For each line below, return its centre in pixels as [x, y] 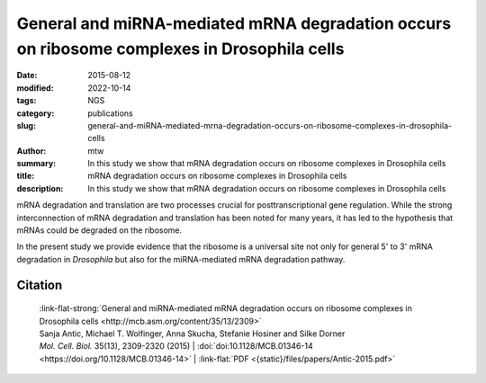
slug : [26, 125]
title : [26, 176]
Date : [27, 76]
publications [111, 113]
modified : [35, 88]
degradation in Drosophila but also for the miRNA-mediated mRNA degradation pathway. [181, 259]
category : [36, 113]
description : [40, 188]
